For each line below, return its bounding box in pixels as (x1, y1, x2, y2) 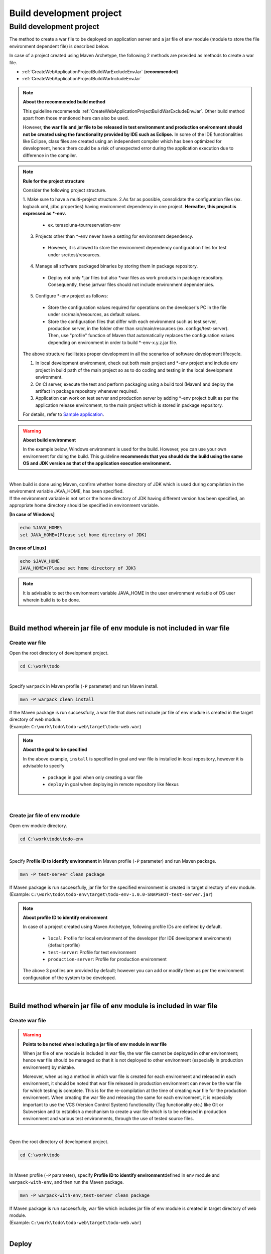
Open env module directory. (9, 823, 67, 829)
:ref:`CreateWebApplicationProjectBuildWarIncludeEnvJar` (22, 76, 142, 82)
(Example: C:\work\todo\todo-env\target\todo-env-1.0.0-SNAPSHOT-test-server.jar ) (9, 891, 213, 897)
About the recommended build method (23, 99, 105, 105)
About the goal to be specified (23, 746, 87, 752)
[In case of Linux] (9, 545, 47, 551)
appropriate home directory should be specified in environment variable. (9, 502, 159, 509)
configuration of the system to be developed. (23, 975, 116, 981)
